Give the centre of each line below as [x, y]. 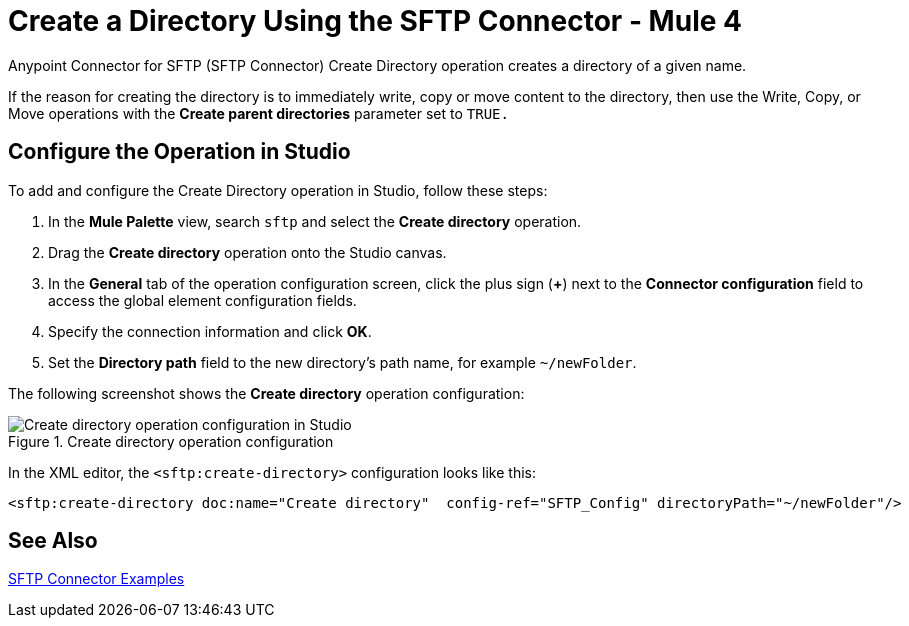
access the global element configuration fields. [202, 300]
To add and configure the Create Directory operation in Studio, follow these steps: [278, 190]
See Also [53, 541]
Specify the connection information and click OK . [210, 331]
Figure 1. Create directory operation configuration [171, 441]
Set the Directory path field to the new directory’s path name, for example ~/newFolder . [342, 362]
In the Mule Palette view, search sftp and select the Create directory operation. [315, 221]
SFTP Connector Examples [96, 579]
